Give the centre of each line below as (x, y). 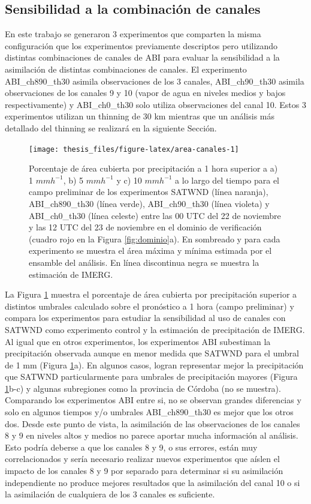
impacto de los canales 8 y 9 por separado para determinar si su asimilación (144, 471)
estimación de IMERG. (71, 274)
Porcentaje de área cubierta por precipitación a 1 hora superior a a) (153, 168)
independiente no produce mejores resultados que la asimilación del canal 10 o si (153, 482)
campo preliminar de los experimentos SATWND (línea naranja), (149, 192)
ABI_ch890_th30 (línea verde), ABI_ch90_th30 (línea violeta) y (149, 203)
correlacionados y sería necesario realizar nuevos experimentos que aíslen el (142, 459)
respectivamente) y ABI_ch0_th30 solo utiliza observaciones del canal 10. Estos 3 (155, 104)
